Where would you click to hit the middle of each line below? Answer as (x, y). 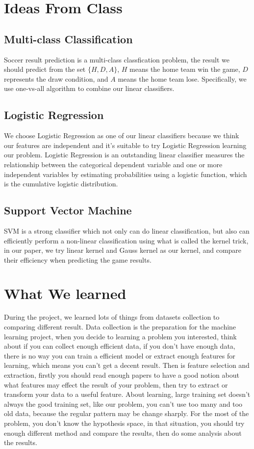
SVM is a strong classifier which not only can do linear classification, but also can (127, 230)
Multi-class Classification (68, 39)
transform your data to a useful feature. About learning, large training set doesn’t (127, 394)
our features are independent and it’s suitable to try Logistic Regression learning (125, 145)
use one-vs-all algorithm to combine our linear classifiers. (89, 88)
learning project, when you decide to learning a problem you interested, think (120, 336)
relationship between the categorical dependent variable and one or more (113, 164)
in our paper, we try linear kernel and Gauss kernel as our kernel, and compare (123, 250)
